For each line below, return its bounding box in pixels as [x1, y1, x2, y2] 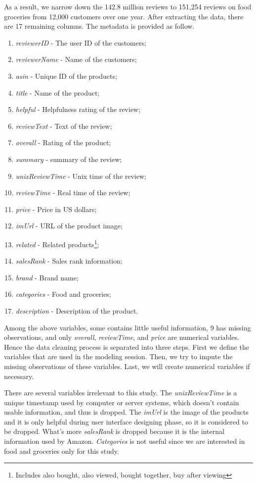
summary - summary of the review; [15, 154, 122, 164]
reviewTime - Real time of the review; [15, 187, 130, 198]
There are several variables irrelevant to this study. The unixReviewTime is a [4, 387, 237, 398]
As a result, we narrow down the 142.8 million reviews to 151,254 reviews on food [4, 1, 252, 11]
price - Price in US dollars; [15, 204, 97, 214]
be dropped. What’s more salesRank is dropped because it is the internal [4, 426, 224, 436]
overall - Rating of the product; [15, 137, 111, 148]
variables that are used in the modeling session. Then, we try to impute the [4, 351, 233, 362]
